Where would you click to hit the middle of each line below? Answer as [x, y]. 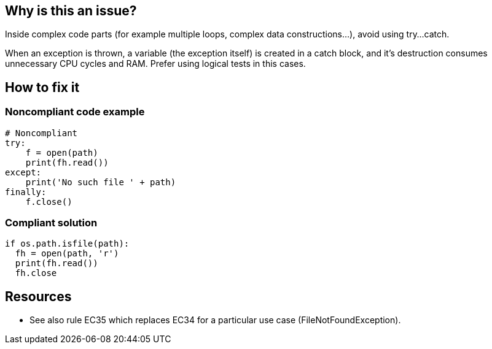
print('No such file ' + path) [101, 182]
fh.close [36, 273]
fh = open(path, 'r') [67, 254]
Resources [38, 296]
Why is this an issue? [71, 11]
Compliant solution [51, 223]
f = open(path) [62, 152]
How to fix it [42, 87]
